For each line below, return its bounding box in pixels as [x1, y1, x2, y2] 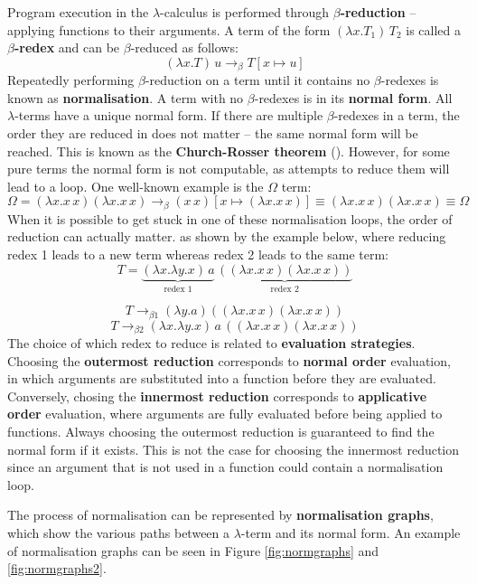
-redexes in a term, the [333, 106, 460, 125]
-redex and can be [14, 38, 120, 57]
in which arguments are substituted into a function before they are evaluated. [7, 369, 436, 388]
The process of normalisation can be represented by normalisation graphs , [7, 505, 434, 524]
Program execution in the [7, 3, 149, 21]
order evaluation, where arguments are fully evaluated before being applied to [7, 404, 443, 423]
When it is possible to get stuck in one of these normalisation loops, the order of [7, 209, 453, 228]
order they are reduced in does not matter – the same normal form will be [7, 124, 418, 143]
